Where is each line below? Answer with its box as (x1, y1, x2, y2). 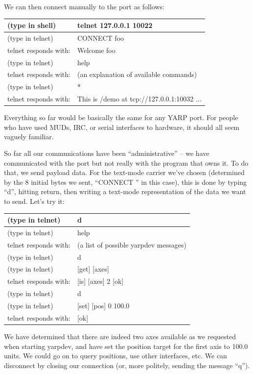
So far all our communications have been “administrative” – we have (4, 148, 209, 158)
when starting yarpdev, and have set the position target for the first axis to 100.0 (4, 341, 248, 351)
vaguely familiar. (4, 131, 54, 142)
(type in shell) (7, 20, 56, 30)
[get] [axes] (77, 264, 109, 274)
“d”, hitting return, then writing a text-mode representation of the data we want (4, 186, 246, 197)
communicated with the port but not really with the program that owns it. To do (4, 157, 249, 168)
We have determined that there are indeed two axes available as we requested (4, 331, 236, 341)
